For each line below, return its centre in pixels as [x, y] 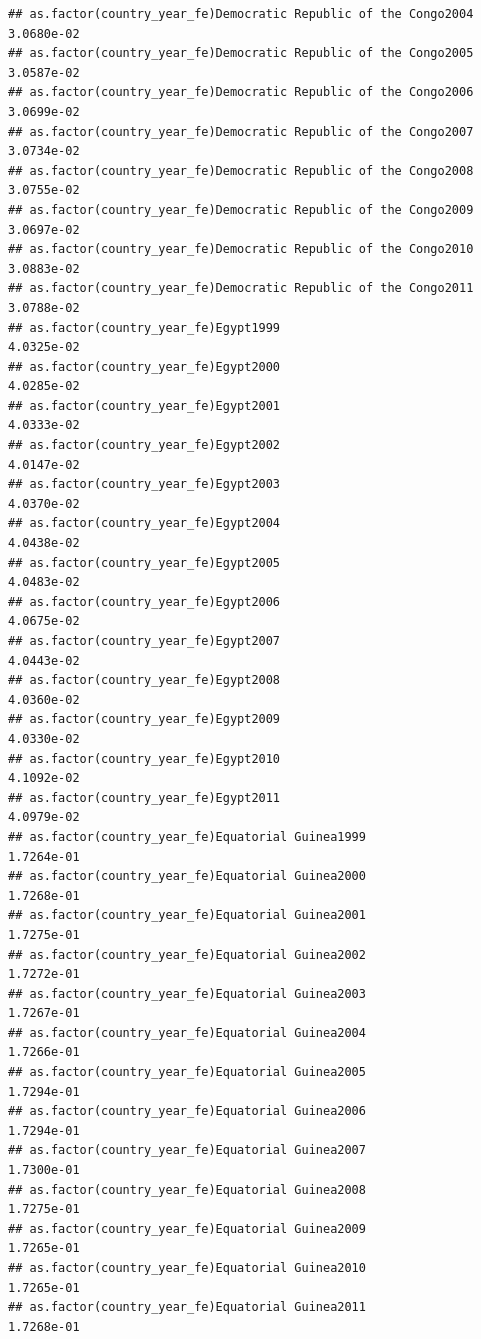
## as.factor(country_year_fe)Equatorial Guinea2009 [187, 1228]
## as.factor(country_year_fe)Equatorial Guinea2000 [187, 876]
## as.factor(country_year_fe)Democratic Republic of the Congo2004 [241, 14]
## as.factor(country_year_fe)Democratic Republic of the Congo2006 [241, 92]
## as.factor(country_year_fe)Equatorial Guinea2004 [187, 1032]
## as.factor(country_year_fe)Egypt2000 [144, 366]
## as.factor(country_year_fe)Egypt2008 [144, 680]
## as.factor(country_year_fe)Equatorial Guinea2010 [187, 1268]
